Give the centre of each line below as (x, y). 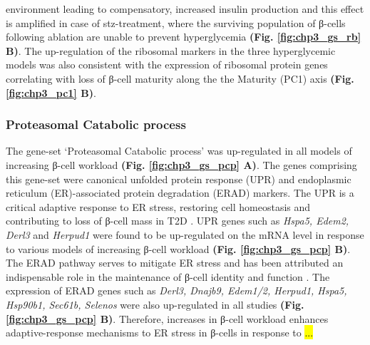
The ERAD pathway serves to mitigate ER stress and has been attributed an (175, 263)
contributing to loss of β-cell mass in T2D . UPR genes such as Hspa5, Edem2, (178, 221)
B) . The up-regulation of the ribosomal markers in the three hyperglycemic (171, 50)
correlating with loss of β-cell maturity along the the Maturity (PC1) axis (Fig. (180, 78)
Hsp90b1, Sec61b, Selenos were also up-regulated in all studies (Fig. (155, 304)
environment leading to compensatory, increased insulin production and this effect (185, 9)
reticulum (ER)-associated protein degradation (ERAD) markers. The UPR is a (180, 193)
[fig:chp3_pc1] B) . (51, 92)
